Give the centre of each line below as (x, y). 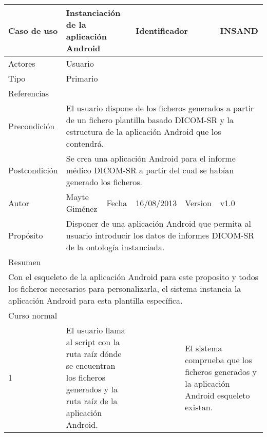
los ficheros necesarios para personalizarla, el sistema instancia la (125, 289)
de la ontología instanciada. (115, 247)
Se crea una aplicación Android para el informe (151, 158)
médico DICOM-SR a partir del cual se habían (150, 170)
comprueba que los (218, 360)
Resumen (25, 262)
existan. (199, 407)
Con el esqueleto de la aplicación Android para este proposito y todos (133, 277)
